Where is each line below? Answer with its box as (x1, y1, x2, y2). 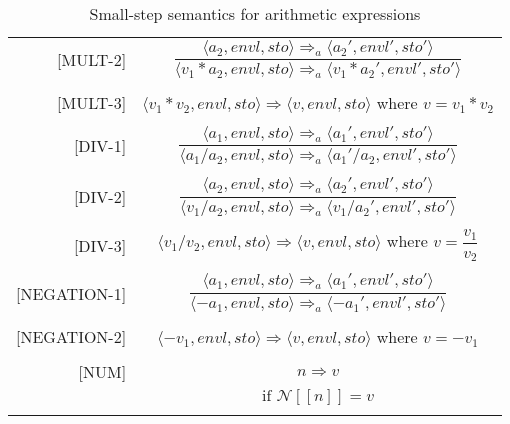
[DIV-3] (73, 233, 127, 257)
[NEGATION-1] (16, 281, 127, 305)
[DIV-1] (73, 134, 127, 158)
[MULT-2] (57, 48, 127, 72)
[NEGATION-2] (16, 324, 127, 348)
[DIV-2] (73, 185, 127, 209)
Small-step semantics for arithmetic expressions (89, 2, 421, 25)
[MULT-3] (57, 91, 127, 115)
